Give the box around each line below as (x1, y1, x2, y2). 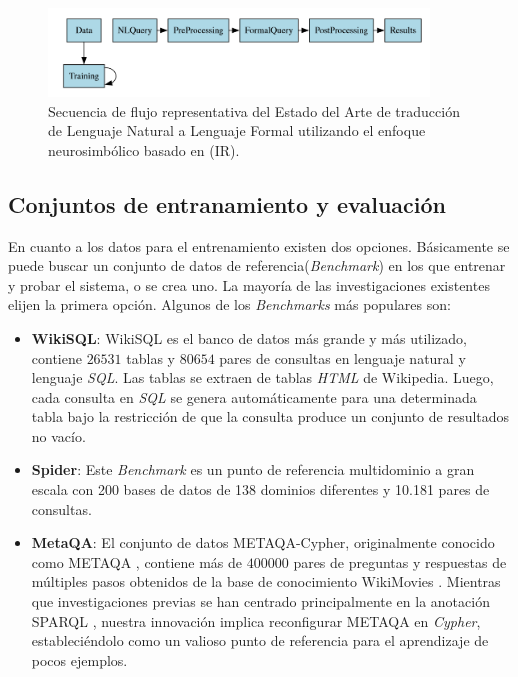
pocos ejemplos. (31, 649, 128, 670)
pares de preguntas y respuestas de (293, 551, 507, 572)
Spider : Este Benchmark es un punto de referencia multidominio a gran (31, 459, 475, 480)
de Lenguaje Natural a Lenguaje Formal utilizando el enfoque (48, 120, 426, 141)
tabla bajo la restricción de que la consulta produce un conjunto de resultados (31, 406, 510, 427)
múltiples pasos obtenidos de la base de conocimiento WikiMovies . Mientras (31, 571, 501, 592)
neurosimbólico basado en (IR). (48, 139, 240, 160)
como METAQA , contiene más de (31, 551, 243, 572)
